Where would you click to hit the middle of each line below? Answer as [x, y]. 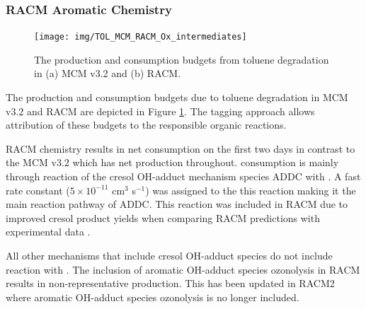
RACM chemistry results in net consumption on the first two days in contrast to [181, 148]
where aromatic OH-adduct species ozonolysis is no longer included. [153, 297]
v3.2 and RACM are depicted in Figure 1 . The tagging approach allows [160, 111]
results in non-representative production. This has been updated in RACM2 [170, 283]
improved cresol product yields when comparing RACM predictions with [163, 217]
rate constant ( [38, 190]
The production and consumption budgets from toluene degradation [182, 59]
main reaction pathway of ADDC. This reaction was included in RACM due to [177, 204]
